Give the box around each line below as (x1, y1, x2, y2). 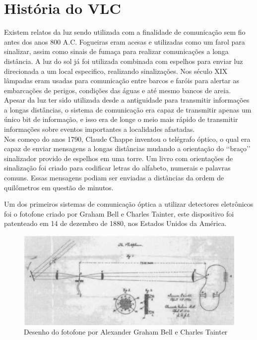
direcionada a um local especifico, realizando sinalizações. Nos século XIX (4, 65, 228, 76)
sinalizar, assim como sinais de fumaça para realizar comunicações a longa (4, 46, 229, 57)
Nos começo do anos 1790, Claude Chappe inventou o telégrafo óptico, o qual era (4, 133, 251, 144)
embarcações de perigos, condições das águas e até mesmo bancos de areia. (4, 85, 231, 95)
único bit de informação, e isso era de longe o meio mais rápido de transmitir (4, 114, 238, 124)
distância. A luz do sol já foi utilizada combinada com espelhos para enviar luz (4, 56, 243, 66)
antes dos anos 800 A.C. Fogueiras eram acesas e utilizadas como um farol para (4, 36, 245, 47)
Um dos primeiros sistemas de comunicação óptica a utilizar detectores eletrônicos (4, 199, 254, 209)
